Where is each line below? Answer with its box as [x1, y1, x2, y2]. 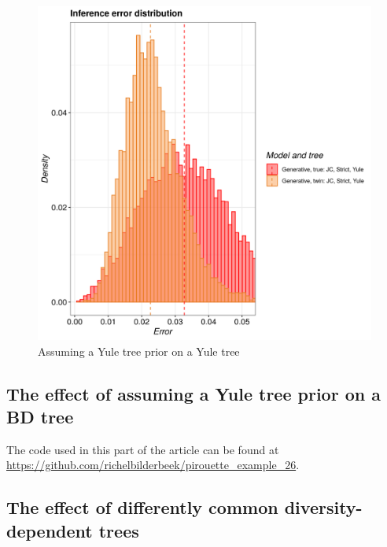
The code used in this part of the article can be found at [6, 441, 279, 457]
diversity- [284, 495, 363, 519]
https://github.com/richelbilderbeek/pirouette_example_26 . [6, 456, 300, 473]
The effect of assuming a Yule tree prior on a [6, 381, 381, 405]
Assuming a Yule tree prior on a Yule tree [38, 342, 240, 359]
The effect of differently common [6, 495, 278, 519]
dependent [6, 518, 93, 542]
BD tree [6, 404, 74, 428]
